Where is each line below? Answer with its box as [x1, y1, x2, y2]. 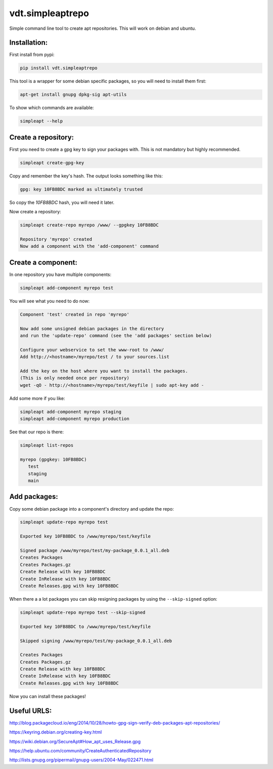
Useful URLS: [9, 706, 52, 715]
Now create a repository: [9, 209, 61, 215]
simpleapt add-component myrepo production [20, 416, 130, 422]
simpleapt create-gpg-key [20, 160, 84, 165]
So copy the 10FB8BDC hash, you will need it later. [9, 199, 115, 205]
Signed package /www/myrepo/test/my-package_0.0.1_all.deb [20, 548, 169, 554]
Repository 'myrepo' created [20, 236, 93, 242]
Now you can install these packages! [9, 693, 86, 699]
